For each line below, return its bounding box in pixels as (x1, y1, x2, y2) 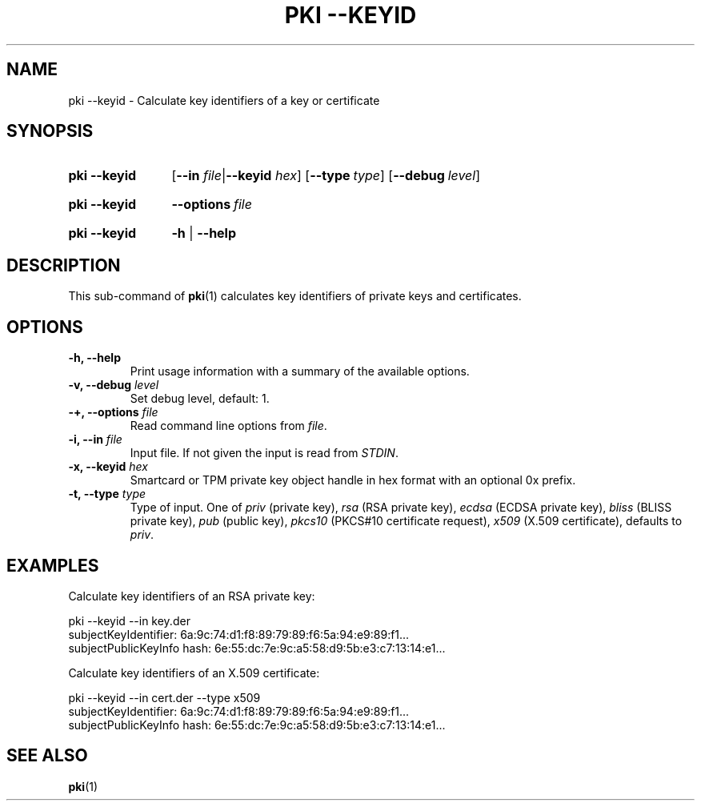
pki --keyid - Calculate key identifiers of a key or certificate (68, 93, 380, 107)
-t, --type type (68, 487, 146, 501)
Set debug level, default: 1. (130, 391, 270, 406)
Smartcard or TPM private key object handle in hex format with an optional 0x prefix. (130, 473, 576, 488)
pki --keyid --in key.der (68, 613, 190, 628)
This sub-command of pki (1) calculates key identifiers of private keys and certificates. (68, 289, 522, 303)
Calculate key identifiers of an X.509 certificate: (68, 665, 320, 680)
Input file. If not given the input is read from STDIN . (130, 446, 399, 460)
